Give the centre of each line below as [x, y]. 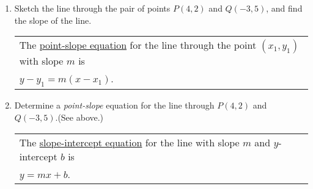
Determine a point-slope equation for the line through [114, 105]
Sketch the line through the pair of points [92, 8]
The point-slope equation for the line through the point [138, 45]
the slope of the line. [53, 20]
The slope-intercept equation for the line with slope [129, 142]
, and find [284, 8]
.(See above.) [79, 117]
